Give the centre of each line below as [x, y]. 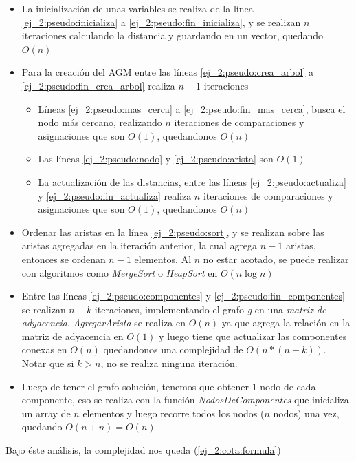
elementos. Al [163, 259]
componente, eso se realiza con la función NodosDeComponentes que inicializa [185, 400]
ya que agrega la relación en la [286, 323]
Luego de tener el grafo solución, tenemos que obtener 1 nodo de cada [169, 386]
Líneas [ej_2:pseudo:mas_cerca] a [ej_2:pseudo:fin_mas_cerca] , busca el [192, 108]
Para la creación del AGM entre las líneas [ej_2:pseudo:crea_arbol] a [168, 72]
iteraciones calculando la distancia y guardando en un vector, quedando [172, 35]
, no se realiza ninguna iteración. [169, 363]
